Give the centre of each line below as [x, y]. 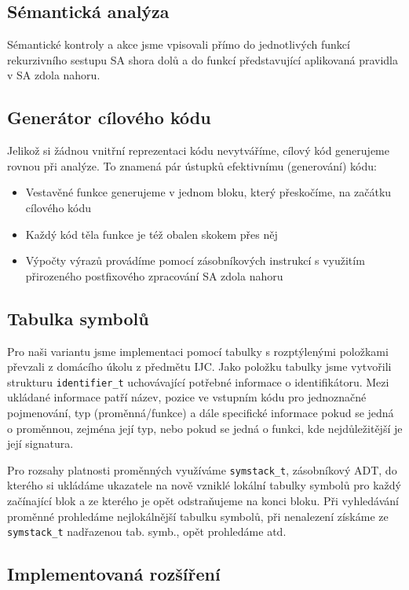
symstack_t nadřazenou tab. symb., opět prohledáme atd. [147, 531]
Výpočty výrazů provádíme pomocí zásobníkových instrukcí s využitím [195, 260]
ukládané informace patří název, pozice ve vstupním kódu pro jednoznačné [187, 397]
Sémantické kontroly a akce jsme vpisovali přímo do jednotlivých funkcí [179, 44]
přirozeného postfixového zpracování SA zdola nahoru [154, 275]
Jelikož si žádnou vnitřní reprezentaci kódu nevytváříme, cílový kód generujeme [198, 150]
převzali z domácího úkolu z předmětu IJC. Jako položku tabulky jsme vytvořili [199, 366]
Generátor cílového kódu [109, 117]
